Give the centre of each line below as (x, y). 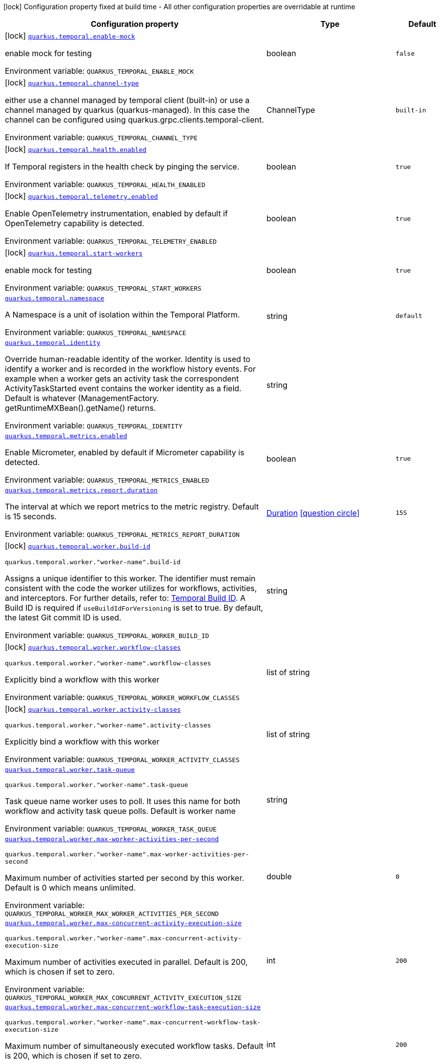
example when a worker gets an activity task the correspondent (122, 379)
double (279, 876)
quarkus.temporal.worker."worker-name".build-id (93, 562)
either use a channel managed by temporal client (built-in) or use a (127, 100)
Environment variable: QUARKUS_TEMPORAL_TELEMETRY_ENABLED (111, 241)
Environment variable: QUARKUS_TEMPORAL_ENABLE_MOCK (100, 71)
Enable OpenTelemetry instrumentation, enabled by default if (116, 213)
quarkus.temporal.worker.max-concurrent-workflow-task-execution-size (133, 1007)
